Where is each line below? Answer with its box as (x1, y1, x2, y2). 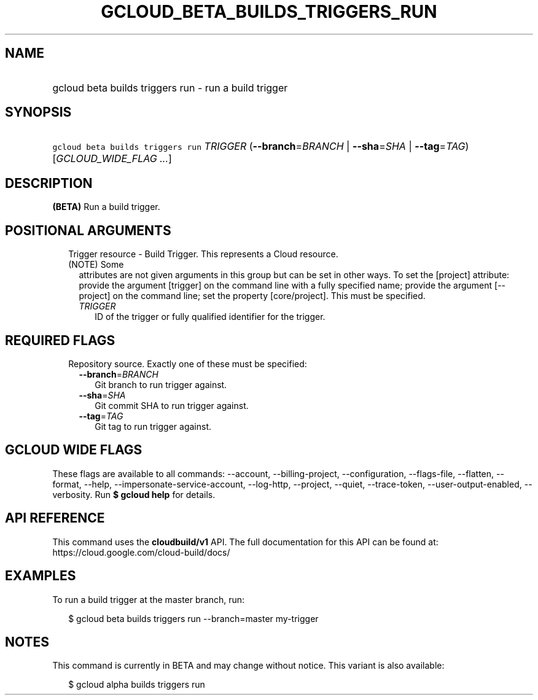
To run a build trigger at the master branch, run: (52, 594, 245, 605)
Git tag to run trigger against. (95, 421, 212, 432)
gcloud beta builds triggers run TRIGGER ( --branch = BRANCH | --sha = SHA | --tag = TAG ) (52, 140, 469, 153)
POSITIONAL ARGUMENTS (5, 222, 171, 238)
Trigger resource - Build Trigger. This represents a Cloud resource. (68, 249, 338, 260)
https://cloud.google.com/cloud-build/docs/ (52, 546, 230, 558)
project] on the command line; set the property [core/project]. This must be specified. (79, 290, 426, 301)
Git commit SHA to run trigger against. (95, 400, 249, 411)
